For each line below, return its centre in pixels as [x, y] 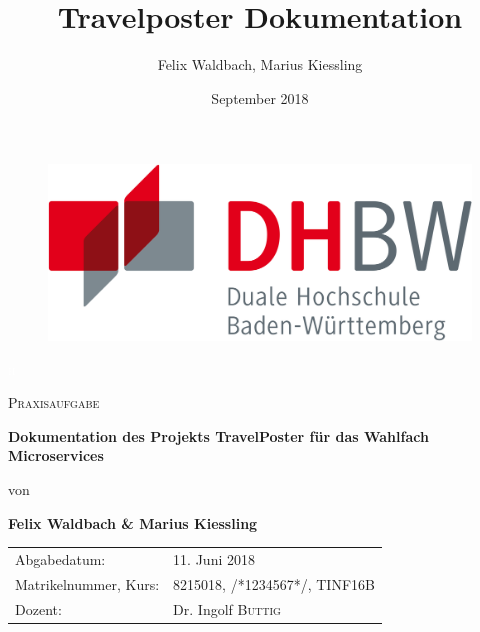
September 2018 [260, 97]
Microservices [56, 455]
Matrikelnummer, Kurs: [87, 583]
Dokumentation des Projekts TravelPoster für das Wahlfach [218, 435]
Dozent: [38, 608]
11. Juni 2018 [214, 559]
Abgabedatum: [60, 559]
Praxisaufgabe [54, 402]
